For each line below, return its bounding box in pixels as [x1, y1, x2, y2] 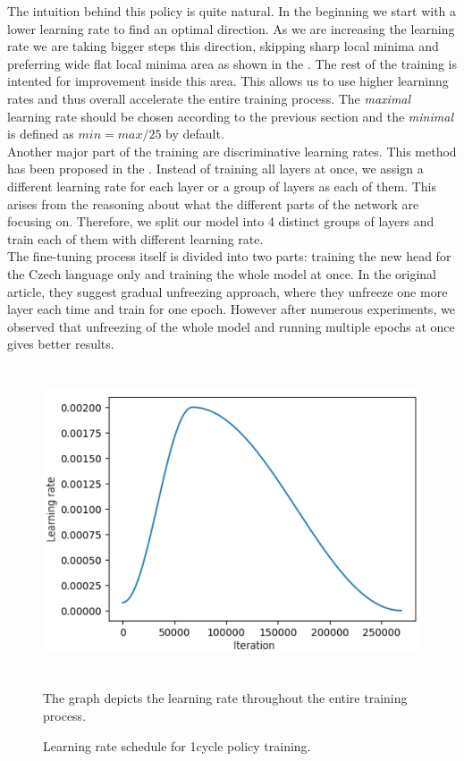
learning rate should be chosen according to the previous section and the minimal [7, 106, 453, 125]
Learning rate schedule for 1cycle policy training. [43, 736, 311, 755]
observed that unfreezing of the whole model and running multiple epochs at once [7, 317, 455, 335]
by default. [165, 124, 224, 143]
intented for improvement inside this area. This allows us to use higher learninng [7, 72, 449, 90]
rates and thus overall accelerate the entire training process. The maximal [7, 89, 411, 107]
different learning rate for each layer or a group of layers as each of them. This [7, 176, 437, 195]
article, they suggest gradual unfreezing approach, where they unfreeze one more [7, 282, 448, 300]
